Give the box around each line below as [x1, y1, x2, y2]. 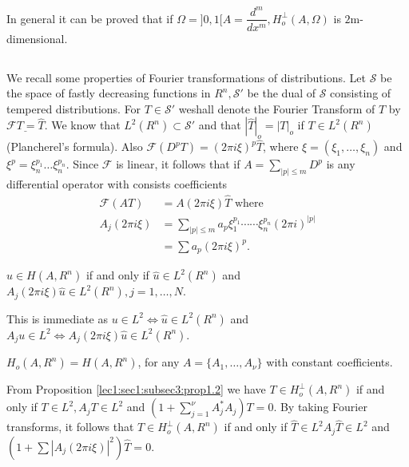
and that [198, 117, 241, 133]
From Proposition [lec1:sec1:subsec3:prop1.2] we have [6, 381, 266, 398]
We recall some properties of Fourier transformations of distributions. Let [6, 69, 366, 85]
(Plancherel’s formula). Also [6, 138, 143, 155]
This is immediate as [6, 310, 108, 327]
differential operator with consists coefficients [6, 176, 228, 192]
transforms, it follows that [6, 418, 134, 435]
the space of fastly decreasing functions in [6, 85, 211, 101]
